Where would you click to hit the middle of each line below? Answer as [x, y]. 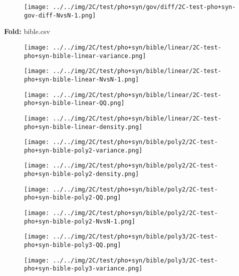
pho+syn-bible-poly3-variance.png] [83, 269]
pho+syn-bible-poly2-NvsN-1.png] [80, 221]
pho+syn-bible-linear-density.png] [83, 127]
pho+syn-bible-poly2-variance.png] [83, 150]
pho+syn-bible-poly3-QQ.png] [73, 245]
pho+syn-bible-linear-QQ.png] [74, 103]
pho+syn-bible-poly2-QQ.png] [73, 198]
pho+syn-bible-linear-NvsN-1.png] [82, 79]
